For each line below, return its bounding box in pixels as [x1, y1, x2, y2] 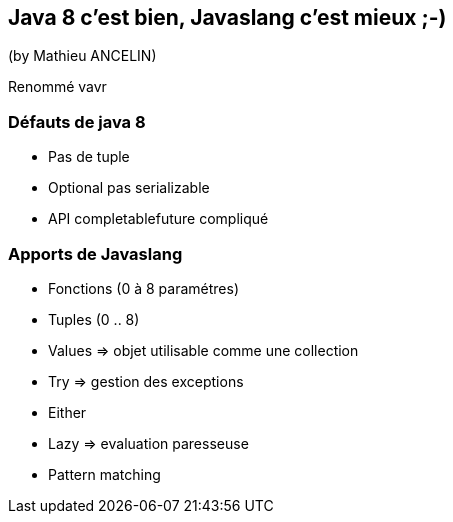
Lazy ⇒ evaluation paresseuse [48, 434, 249, 452]
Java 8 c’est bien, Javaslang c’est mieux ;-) [8, 5, 447, 30]
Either [48, 403, 87, 421]
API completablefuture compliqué [48, 210, 269, 228]
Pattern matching [48, 465, 161, 483]
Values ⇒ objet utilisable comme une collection [48, 341, 359, 359]
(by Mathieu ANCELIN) [8, 47, 157, 65]
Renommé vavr [8, 78, 107, 96]
